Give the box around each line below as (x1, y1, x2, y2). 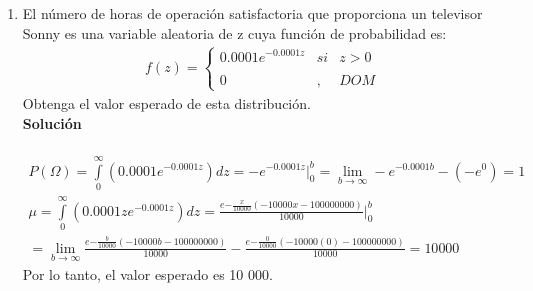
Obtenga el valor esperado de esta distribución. (22, 92, 311, 113)
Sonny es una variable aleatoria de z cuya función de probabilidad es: (22, 22, 447, 43)
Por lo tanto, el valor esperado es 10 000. (22, 263, 273, 284)
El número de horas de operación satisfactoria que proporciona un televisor (22, 3, 483, 23)
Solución (22, 112, 82, 133)
